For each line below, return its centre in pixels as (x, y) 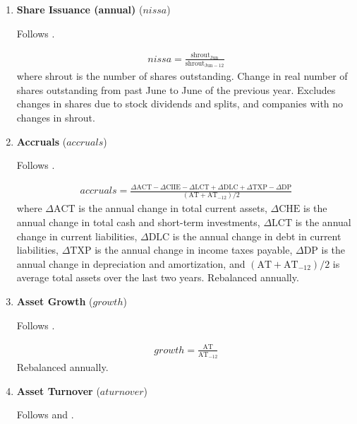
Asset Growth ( (55, 301)
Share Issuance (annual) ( (80, 9)
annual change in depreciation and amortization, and (131, 263)
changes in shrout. (56, 117)
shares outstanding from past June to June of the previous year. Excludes (176, 89)
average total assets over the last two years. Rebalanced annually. (158, 277)
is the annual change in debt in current (257, 236)
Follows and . (45, 414)
